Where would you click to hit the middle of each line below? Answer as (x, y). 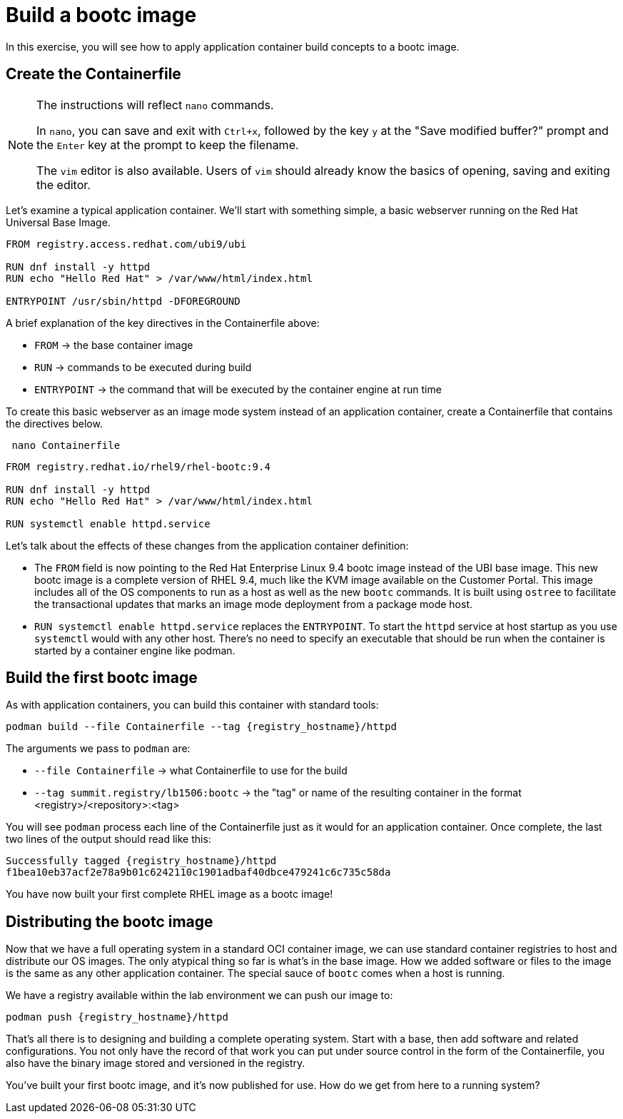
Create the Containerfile (93, 74)
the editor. (64, 184)
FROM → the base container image (114, 345)
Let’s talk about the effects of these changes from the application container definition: (207, 545)
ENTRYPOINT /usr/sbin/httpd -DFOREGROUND (123, 301)
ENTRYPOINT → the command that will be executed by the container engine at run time (238, 389)
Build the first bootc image (102, 678)
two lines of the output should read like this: (108, 839)
